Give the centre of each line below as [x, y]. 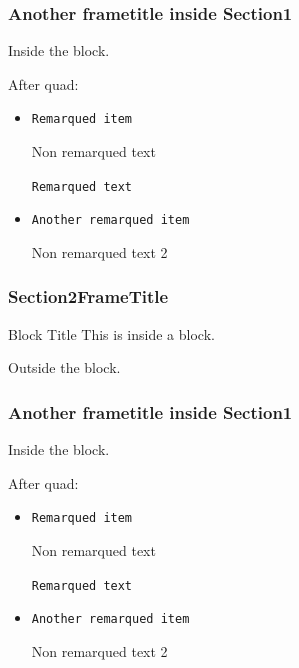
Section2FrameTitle [88, 296]
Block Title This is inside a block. [111, 333]
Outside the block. [64, 367]
